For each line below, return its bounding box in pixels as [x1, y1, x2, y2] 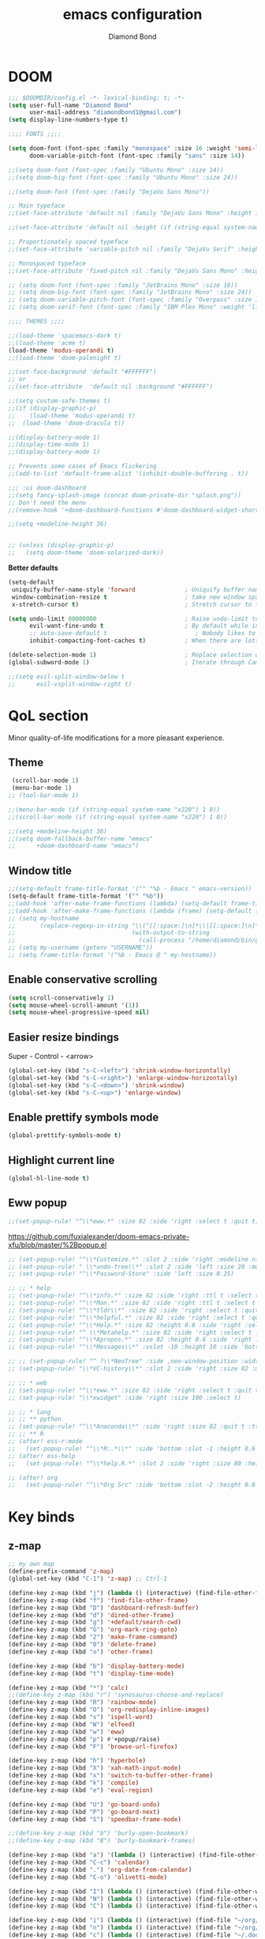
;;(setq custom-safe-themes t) [8, 397, 111, 405]
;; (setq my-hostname [8, 914, 80, 922]
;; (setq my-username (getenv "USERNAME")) [8, 943, 154, 952]
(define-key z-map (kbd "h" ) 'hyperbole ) [8, 1757, 147, 1765]
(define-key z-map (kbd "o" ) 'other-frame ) [8, 1647, 154, 1656]
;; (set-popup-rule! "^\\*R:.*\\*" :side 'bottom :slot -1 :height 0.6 [8, 1445, 256, 1453]
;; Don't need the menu [8, 498, 87, 507]
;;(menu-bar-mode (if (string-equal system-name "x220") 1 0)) [8, 805, 221, 814]
